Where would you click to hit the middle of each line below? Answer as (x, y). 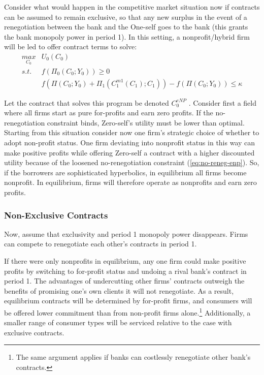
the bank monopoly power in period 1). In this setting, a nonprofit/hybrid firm (127, 36)
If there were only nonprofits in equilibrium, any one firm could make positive (125, 261)
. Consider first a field (222, 102)
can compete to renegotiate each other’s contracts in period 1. (101, 244)
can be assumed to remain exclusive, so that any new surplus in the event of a (126, 17)
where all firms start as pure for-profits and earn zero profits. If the (109, 113)
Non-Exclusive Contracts (56, 215)
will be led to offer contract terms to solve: (71, 46)
